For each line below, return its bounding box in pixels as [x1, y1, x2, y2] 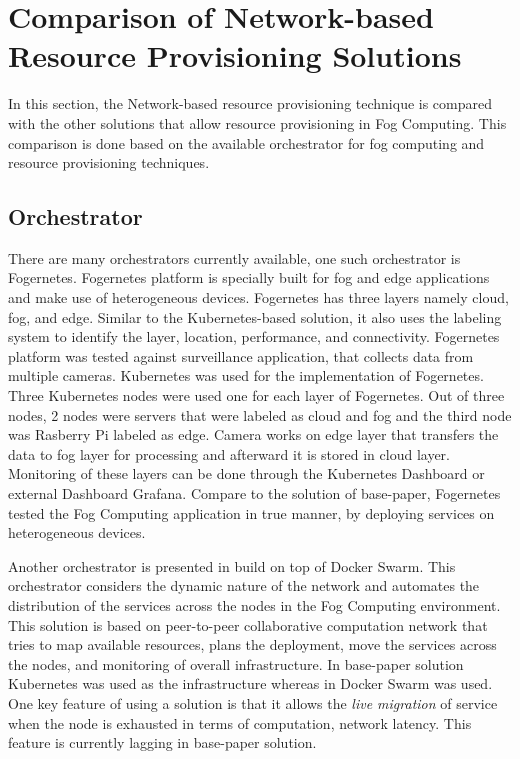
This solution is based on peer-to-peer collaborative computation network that [8, 614, 488, 635]
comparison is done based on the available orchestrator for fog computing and [8, 132, 485, 153]
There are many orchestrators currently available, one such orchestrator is [8, 247, 461, 268]
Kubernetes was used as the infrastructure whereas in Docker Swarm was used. [8, 673, 493, 694]
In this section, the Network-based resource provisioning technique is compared [8, 93, 493, 114]
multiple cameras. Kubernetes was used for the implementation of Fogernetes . [8, 365, 484, 386]
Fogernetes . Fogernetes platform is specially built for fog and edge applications [8, 267, 490, 288]
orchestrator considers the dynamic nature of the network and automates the [8, 575, 480, 596]
